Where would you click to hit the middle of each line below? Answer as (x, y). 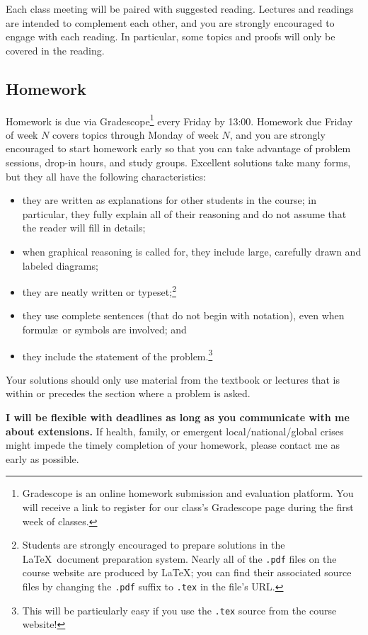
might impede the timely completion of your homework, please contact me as (173, 445)
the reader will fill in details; (84, 228)
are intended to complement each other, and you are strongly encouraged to (170, 22)
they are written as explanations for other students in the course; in (169, 200)
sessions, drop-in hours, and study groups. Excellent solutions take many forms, (178, 162)
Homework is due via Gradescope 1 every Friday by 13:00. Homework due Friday (179, 120)
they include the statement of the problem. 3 (117, 355)
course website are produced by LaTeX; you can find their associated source (187, 572)
